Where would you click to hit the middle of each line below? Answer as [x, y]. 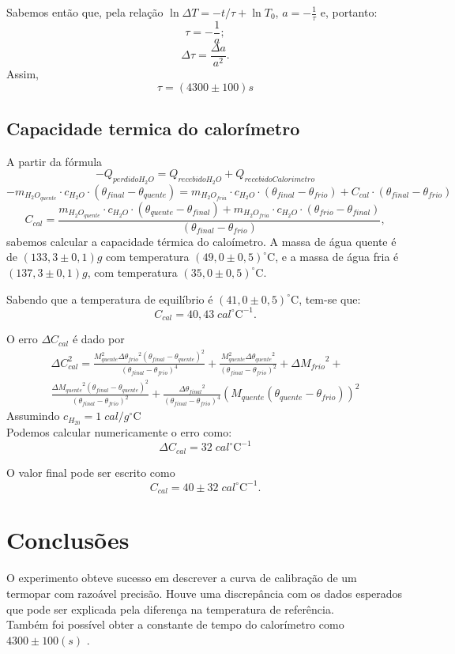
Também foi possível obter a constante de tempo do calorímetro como [175, 624]
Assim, [23, 73]
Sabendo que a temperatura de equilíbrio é [110, 299]
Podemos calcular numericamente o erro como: [119, 432]
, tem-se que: [330, 299]
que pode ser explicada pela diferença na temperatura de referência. [170, 609]
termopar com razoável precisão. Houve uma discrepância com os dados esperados [205, 593]
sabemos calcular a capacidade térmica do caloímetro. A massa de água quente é [201, 241]
